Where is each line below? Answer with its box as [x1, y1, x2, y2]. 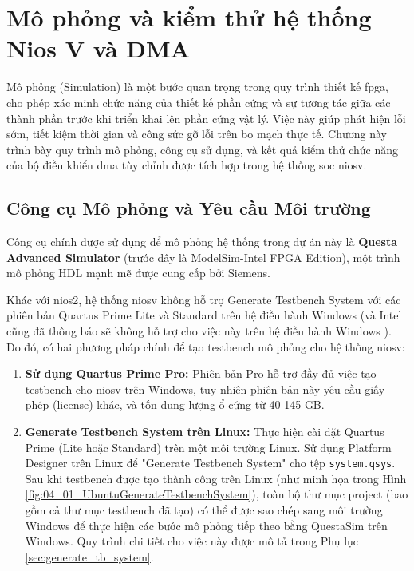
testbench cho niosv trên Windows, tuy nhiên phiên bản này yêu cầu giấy [25, 380, 385, 397]
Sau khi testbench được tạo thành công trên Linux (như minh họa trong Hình [25, 470, 407, 486]
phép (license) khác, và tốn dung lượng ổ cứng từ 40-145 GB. [25, 396, 325, 413]
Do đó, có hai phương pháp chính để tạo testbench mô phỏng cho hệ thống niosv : [6, 338, 405, 355]
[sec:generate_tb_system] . [25, 548, 154, 565]
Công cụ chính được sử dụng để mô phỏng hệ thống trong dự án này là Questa [6, 233, 398, 250]
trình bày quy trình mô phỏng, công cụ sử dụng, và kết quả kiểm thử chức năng [6, 141, 398, 157]
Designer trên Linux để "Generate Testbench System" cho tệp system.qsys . [25, 454, 396, 471]
